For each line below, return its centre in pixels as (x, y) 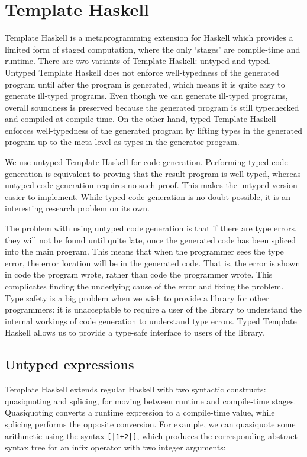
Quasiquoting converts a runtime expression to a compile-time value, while (140, 412)
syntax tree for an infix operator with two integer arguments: (115, 447)
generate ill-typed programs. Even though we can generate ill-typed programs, (146, 96)
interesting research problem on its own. (77, 208)
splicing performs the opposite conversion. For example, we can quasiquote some (150, 424)
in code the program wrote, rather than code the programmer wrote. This (139, 274)
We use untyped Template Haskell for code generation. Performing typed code (146, 162)
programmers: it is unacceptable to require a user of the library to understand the (153, 309)
